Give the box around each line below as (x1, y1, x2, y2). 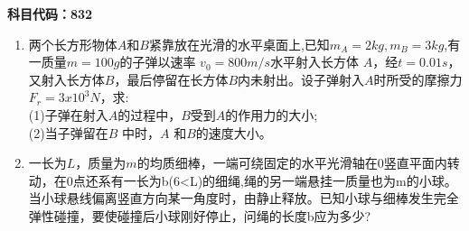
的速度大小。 (195, 123, 272, 142)
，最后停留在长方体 (114, 69, 229, 88)
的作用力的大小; (225, 105, 318, 124)
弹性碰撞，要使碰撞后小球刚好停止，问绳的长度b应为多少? (28, 206, 371, 225)
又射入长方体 (28, 69, 105, 88)
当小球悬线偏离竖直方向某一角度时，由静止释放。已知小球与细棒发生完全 (28, 189, 459, 208)
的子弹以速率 (119, 52, 196, 71)
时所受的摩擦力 (373, 69, 463, 88)
